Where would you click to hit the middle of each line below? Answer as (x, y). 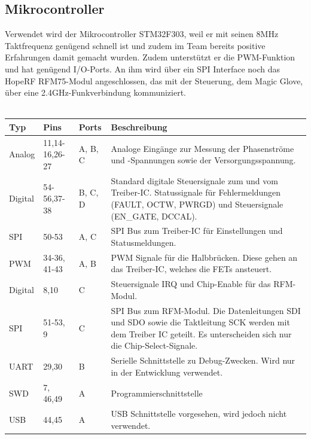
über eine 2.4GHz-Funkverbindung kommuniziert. (96, 92)
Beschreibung (139, 126)
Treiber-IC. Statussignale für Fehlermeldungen (196, 192)
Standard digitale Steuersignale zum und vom (194, 180)
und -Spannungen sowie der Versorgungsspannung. (203, 160)
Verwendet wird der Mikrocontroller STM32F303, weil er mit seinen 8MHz (142, 34)
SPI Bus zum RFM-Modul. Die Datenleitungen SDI (206, 310)
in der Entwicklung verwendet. (167, 372)
